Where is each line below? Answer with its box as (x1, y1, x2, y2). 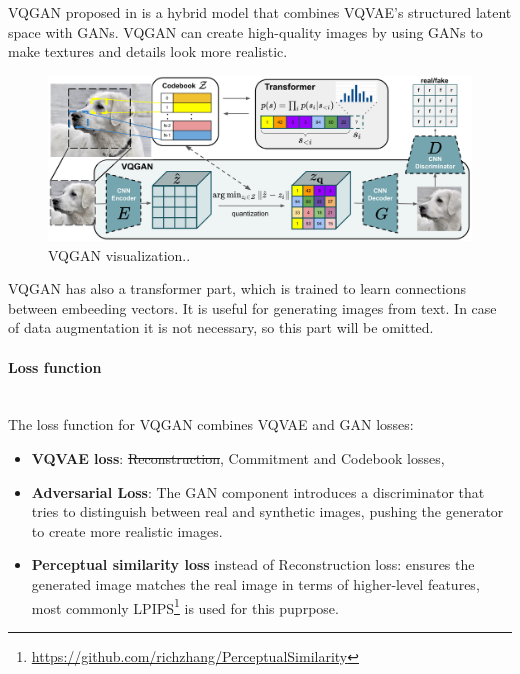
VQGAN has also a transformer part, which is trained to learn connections (8, 278, 467, 299)
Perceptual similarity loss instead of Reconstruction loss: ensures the (31, 554, 475, 575)
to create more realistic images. (31, 520, 223, 541)
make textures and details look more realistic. (8, 41, 288, 62)
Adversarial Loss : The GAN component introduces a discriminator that (31, 481, 485, 502)
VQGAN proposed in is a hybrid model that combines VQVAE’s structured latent (8, 2, 512, 22)
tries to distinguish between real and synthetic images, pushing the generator (31, 501, 504, 522)
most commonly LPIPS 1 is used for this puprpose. (31, 594, 339, 618)
